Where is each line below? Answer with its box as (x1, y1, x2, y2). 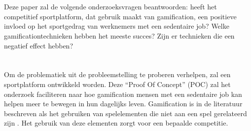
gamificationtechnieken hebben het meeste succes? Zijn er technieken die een (4, 30, 235, 41)
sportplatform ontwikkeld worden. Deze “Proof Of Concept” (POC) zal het (4, 79, 231, 89)
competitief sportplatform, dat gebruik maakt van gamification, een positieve (4, 11, 237, 21)
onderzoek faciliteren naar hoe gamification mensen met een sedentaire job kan (4, 88, 242, 99)
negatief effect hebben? (4, 40, 73, 50)
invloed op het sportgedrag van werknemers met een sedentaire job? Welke (4, 21, 229, 31)
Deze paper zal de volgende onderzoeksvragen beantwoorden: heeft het (4, 1, 217, 12)
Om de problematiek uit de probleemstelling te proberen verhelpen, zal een (4, 69, 231, 80)
